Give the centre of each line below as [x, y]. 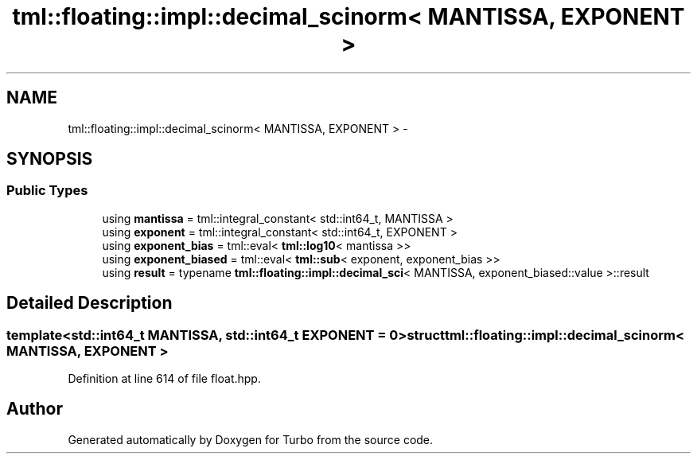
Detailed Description [90, 303]
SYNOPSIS [50, 159]
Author [35, 409]
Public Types [47, 191]
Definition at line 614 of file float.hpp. [164, 379]
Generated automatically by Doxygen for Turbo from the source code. [251, 439]
